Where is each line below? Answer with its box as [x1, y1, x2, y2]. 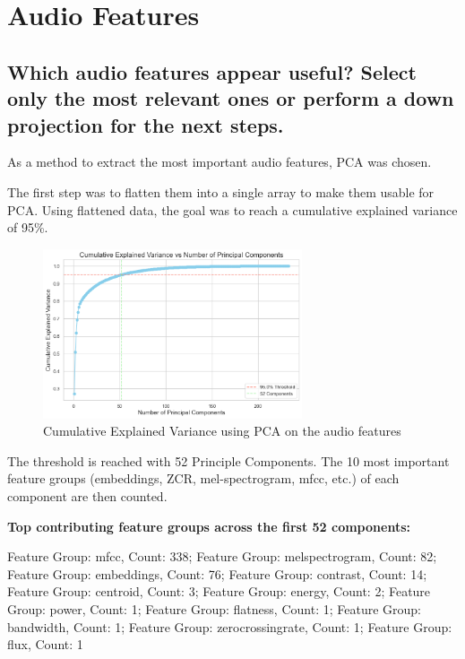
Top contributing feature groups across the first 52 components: [7, 516, 410, 535]
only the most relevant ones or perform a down [7, 84, 454, 112]
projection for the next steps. [7, 110, 284, 138]
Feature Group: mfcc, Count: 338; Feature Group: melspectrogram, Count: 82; [7, 547, 437, 566]
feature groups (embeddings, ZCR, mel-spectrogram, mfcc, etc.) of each [7, 469, 400, 488]
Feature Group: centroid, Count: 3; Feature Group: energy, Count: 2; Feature [7, 582, 431, 601]
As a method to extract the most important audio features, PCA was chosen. [7, 152, 432, 171]
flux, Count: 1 [7, 635, 83, 654]
